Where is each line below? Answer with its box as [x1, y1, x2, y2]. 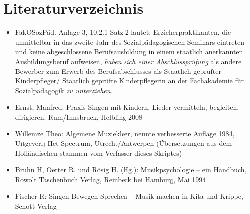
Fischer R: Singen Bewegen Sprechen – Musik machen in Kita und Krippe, [15, 191, 243, 201]
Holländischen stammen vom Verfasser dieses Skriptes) [15, 147, 182, 158]
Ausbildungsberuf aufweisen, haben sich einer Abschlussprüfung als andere [15, 56, 242, 66]
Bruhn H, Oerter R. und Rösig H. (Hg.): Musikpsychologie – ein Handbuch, [15, 164, 247, 175]
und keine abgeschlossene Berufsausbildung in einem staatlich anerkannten [15, 46, 243, 57]
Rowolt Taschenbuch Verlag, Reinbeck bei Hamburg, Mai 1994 [15, 174, 206, 184]
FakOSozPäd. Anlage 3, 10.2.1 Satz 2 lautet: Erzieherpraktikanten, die [15, 27, 231, 37]
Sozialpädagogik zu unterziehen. [15, 85, 113, 95]
